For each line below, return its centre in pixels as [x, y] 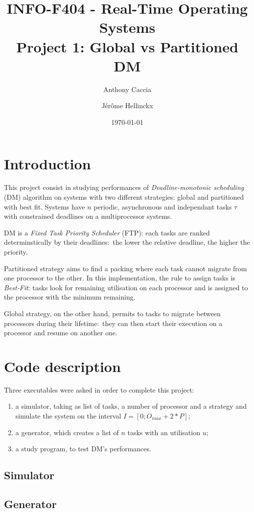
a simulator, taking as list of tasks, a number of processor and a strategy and [131, 406]
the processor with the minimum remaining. [70, 297]
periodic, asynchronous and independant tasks [163, 206]
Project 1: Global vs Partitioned [127, 46]
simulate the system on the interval [68, 416]
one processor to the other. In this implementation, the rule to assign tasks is [120, 278]
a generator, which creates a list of [67, 432]
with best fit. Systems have [45, 206]
